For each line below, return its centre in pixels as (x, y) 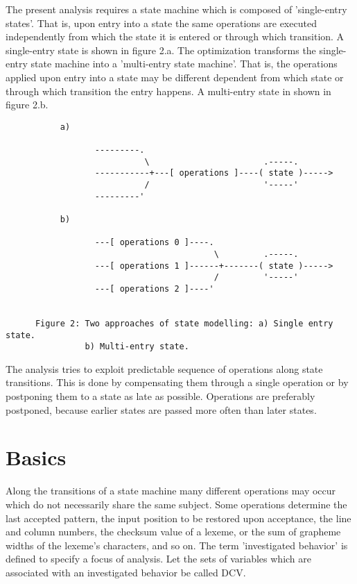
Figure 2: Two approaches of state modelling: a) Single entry (184, 323)
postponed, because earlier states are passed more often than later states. (161, 409)
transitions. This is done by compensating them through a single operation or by (177, 382)
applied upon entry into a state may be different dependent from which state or (175, 77)
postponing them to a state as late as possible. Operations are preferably (160, 396)
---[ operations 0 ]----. (154, 243)
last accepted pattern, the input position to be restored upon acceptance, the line (178, 518)
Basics (36, 457)
